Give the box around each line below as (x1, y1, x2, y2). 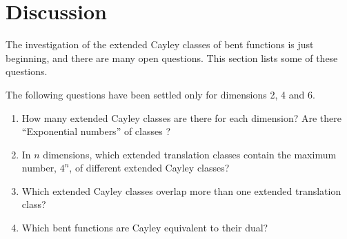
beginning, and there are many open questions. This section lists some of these (6, 50, 338, 65)
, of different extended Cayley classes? (69, 160, 230, 175)
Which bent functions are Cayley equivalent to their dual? (21, 220, 268, 235)
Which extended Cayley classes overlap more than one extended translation (21, 183, 341, 198)
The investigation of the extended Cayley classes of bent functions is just (6, 37, 314, 52)
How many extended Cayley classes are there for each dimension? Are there (21, 110, 341, 125)
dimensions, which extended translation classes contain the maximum (43, 147, 337, 161)
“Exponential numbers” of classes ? (21, 124, 170, 138)
